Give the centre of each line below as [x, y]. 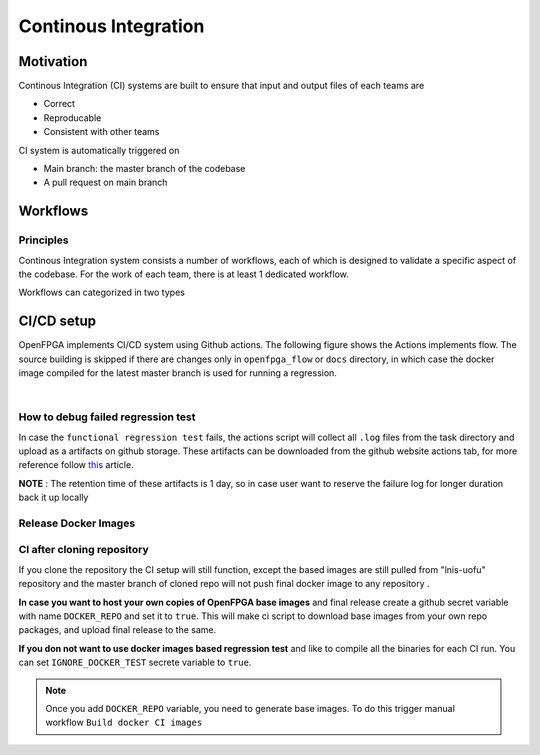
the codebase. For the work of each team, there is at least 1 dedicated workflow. [183, 274]
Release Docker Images [77, 523]
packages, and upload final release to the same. [117, 630]
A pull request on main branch [105, 182]
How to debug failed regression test [107, 417]
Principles [43, 240]
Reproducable [72, 117]
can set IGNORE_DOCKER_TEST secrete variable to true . [135, 662]
